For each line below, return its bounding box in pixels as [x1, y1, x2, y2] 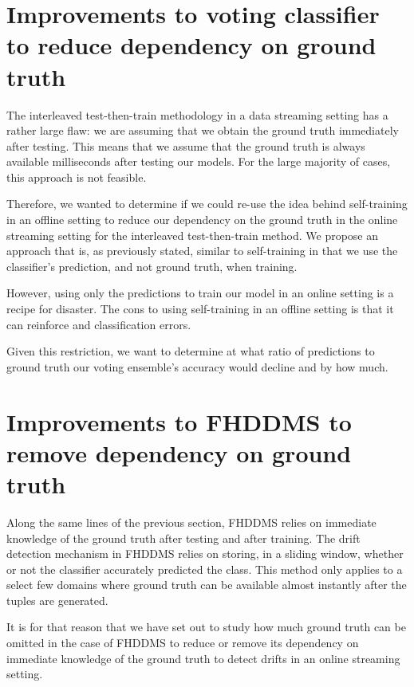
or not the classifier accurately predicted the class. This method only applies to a [6, 560, 403, 577]
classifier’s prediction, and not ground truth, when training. [6, 257, 298, 274]
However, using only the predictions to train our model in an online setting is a [6, 285, 394, 301]
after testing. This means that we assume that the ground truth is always [6, 137, 365, 154]
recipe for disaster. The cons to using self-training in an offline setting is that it [6, 300, 394, 317]
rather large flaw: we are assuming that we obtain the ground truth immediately [6, 122, 399, 139]
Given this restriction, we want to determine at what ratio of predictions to [6, 343, 375, 359]
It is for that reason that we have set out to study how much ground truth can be [6, 618, 406, 635]
